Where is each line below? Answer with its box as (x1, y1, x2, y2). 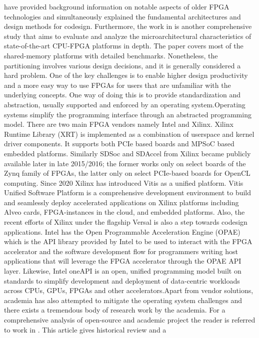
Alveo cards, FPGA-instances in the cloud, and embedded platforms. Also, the (4, 207, 245, 217)
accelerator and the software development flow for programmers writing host (4, 246, 238, 256)
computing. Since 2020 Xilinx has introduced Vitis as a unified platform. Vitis (4, 177, 243, 188)
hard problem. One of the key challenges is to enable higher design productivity (4, 70, 248, 80)
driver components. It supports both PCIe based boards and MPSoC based (4, 138, 234, 149)
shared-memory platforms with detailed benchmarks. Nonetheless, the (4, 50, 218, 60)
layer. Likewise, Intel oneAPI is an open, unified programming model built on (4, 266, 241, 276)
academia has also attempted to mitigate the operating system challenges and (4, 295, 242, 305)
